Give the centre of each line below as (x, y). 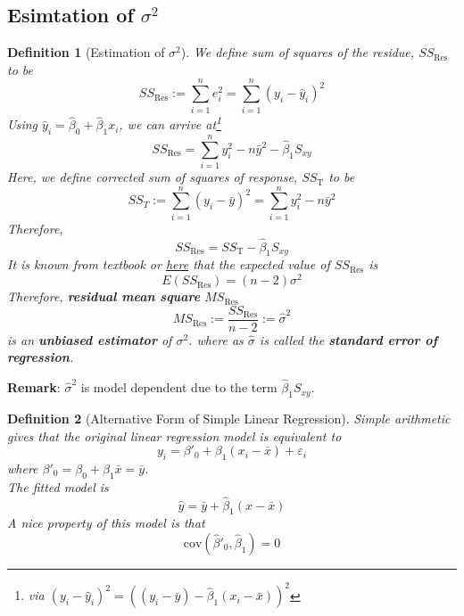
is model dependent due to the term (179, 387)
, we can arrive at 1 (170, 123)
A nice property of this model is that (106, 523)
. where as (216, 339)
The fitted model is (58, 486)
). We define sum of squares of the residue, (298, 52)
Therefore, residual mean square (104, 296)
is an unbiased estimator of (90, 339)
